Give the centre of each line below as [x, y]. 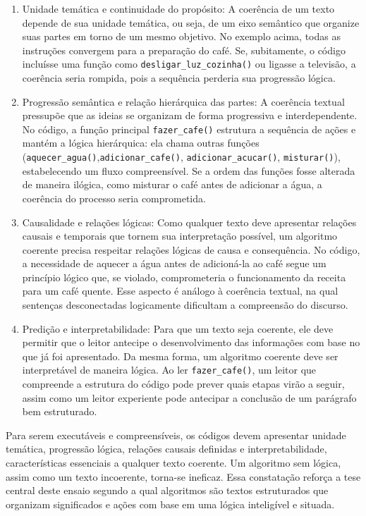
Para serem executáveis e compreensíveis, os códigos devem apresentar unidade [176, 435]
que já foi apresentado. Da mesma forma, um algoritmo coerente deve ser [180, 356]
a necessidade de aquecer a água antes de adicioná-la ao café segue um [174, 263]
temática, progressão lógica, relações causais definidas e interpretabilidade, [166, 449]
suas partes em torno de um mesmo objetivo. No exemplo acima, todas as [181, 36]
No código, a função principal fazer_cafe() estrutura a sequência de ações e [189, 129]
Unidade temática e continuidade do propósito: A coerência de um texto [178, 8]
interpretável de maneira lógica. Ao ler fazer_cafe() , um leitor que [169, 370]
